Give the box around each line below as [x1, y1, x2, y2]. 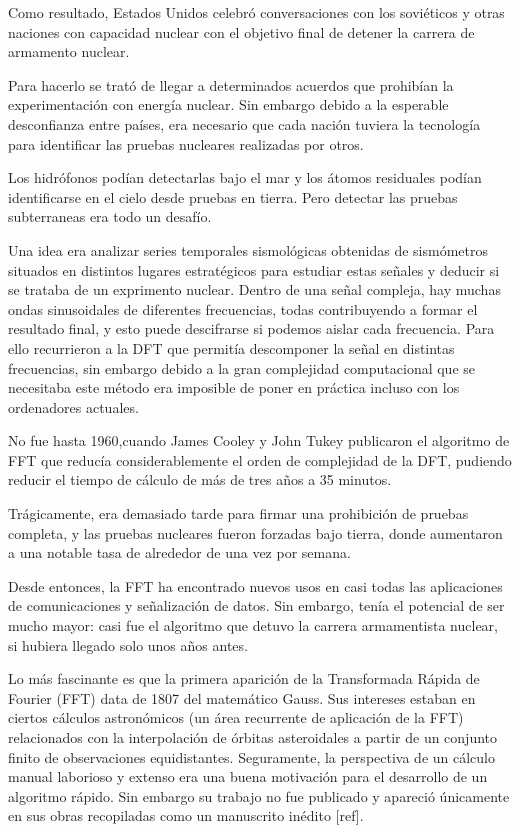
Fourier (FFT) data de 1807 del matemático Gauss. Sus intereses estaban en [8, 687, 476, 708]
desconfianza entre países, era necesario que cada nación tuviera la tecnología [8, 113, 481, 134]
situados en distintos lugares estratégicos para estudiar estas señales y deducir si [8, 259, 500, 280]
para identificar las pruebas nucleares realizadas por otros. [8, 133, 364, 154]
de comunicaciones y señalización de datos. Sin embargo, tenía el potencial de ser [8, 595, 505, 616]
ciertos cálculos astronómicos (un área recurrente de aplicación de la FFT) [8, 707, 464, 728]
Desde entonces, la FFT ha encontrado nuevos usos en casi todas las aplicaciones [8, 575, 503, 596]
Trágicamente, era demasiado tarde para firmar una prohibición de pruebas [8, 503, 469, 524]
